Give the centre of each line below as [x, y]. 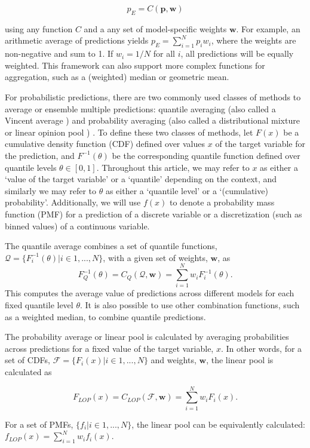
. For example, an [268, 28]
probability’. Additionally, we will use [73, 202]
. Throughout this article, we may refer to [173, 167]
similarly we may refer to [51, 190]
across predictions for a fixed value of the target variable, [109, 348]
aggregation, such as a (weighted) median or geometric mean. [117, 77]
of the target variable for [260, 144]
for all [164, 53]
